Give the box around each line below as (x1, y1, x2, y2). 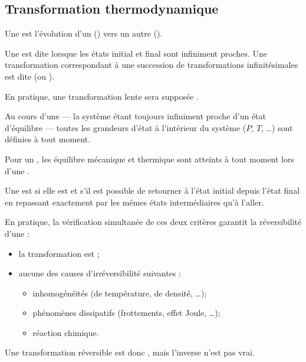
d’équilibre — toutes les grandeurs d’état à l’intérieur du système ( (5, 121, 246, 133)
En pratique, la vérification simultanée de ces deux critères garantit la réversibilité (5, 216, 302, 228)
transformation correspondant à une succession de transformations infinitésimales (5, 58, 298, 71)
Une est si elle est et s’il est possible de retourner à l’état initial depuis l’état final (5, 184, 300, 197)
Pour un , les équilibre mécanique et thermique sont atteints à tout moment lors (5, 152, 295, 165)
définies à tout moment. (5, 133, 91, 145)
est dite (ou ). (5, 70, 55, 82)
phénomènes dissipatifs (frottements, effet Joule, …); (32, 306, 221, 319)
